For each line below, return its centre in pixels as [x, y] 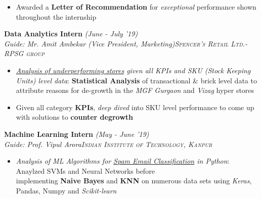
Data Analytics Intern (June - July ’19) [71, 34]
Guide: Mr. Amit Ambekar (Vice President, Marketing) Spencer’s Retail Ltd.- [126, 43]
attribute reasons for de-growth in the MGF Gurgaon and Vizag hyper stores [135, 90]
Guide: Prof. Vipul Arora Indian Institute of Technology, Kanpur [108, 144]
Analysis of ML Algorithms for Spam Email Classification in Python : [123, 161]
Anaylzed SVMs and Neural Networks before [85, 170]
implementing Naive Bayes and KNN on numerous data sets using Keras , [134, 181]
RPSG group [25, 53]
